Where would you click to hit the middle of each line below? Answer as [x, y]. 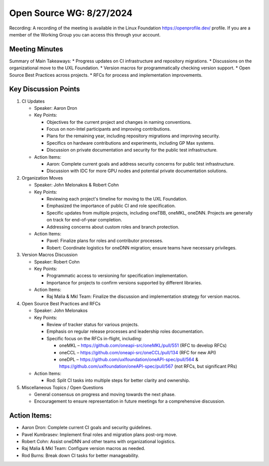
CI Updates [33, 101]
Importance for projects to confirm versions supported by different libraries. [124, 282]
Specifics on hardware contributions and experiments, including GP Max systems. [131, 143]
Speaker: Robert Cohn [57, 261]
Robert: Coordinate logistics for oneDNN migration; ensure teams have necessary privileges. [141, 247]
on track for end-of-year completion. [84, 220]
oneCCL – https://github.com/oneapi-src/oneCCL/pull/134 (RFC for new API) [137, 352]
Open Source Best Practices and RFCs [61, 303]
